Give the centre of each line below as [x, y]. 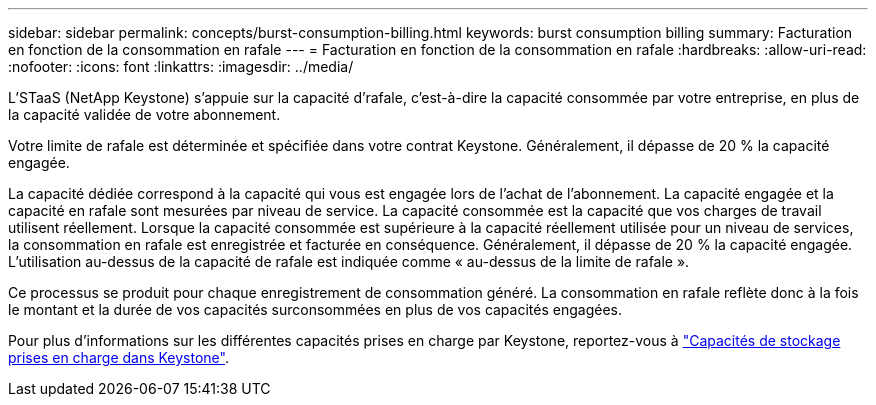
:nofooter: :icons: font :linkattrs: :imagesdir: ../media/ [181, 66]
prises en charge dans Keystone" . [118, 357]
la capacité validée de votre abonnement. [144, 114]
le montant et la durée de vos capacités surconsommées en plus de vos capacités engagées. [315, 309]
